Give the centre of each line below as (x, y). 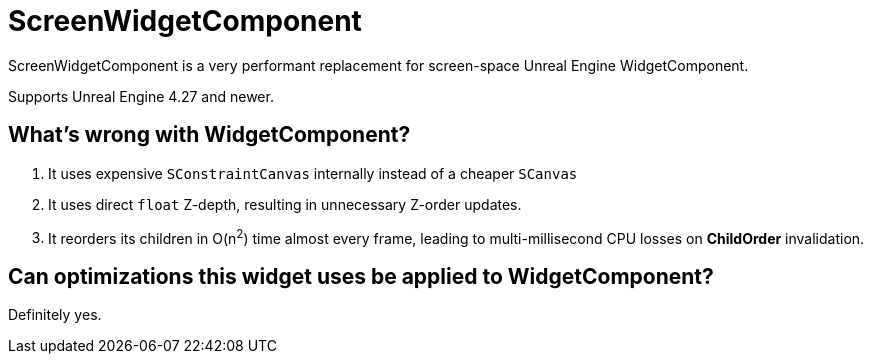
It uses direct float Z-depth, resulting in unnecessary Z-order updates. (285, 204)
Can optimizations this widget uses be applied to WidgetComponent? (361, 276)
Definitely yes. (55, 315)
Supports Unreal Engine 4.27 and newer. (141, 96)
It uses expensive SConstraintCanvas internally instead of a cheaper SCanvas (313, 173)
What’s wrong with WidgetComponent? (209, 135)
